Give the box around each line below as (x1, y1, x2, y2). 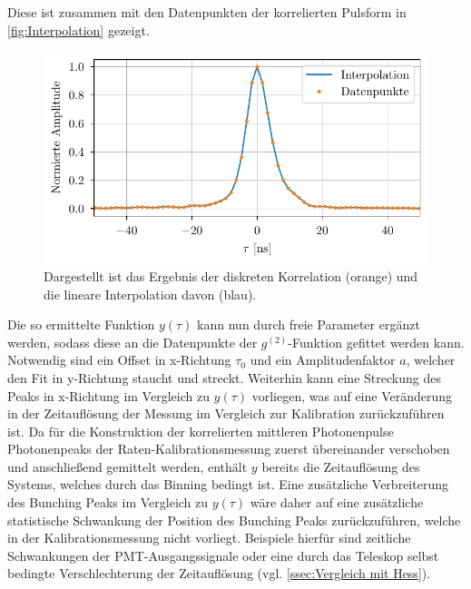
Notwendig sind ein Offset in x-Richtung (7, 350, 231, 369)
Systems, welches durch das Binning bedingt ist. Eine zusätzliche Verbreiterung (7, 475, 448, 494)
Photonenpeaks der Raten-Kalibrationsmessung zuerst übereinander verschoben (7, 439, 450, 458)
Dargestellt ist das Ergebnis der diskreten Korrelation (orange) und (44, 266, 418, 285)
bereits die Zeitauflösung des (261, 456, 420, 476)
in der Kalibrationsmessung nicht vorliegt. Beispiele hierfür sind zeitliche (7, 528, 411, 547)
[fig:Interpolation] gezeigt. (7, 20, 150, 39)
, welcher (406, 350, 456, 369)
